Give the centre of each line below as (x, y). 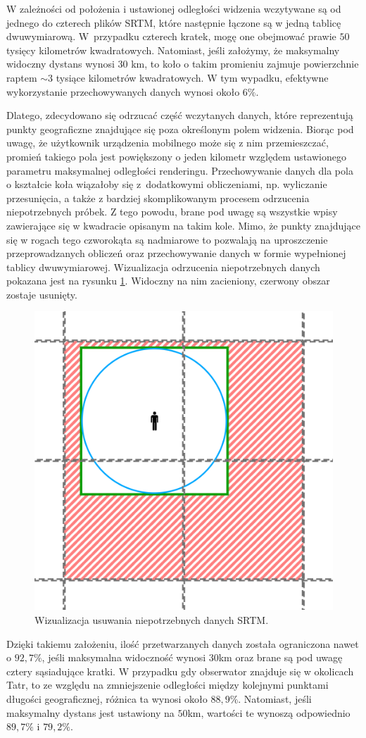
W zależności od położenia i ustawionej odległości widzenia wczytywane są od (174, 8)
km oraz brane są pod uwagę (280, 657)
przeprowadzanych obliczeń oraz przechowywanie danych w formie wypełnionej (176, 253)
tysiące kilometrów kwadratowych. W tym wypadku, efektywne (192, 77)
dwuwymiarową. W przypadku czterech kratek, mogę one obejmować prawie (171, 36)
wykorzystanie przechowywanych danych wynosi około (123, 91)
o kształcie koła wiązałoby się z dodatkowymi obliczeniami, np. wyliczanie (167, 184)
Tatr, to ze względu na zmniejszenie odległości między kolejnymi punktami (168, 685)
